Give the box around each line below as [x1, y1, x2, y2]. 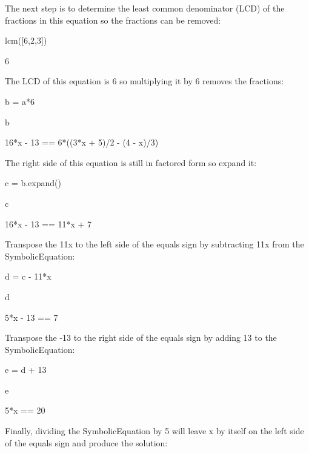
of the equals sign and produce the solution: [5, 436, 168, 449]
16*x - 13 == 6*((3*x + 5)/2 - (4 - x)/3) [5, 136, 159, 149]
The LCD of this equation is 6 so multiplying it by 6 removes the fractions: [5, 75, 284, 87]
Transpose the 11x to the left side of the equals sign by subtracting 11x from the [5, 238, 304, 250]
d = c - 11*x [5, 270, 51, 283]
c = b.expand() [5, 176, 61, 189]
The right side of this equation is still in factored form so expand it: [5, 156, 257, 169]
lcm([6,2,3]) [5, 34, 47, 47]
